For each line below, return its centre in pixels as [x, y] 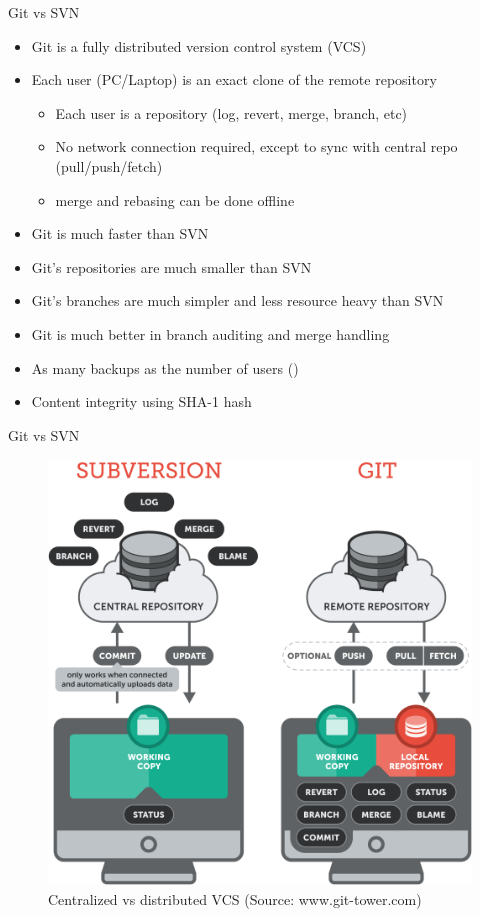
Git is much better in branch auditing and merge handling [210, 333]
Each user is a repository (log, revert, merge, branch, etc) [231, 112]
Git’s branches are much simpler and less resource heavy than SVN [237, 300]
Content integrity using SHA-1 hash [141, 401]
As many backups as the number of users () [165, 367]
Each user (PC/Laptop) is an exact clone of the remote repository [234, 79]
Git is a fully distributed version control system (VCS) [199, 45]
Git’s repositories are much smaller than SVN [171, 266]
